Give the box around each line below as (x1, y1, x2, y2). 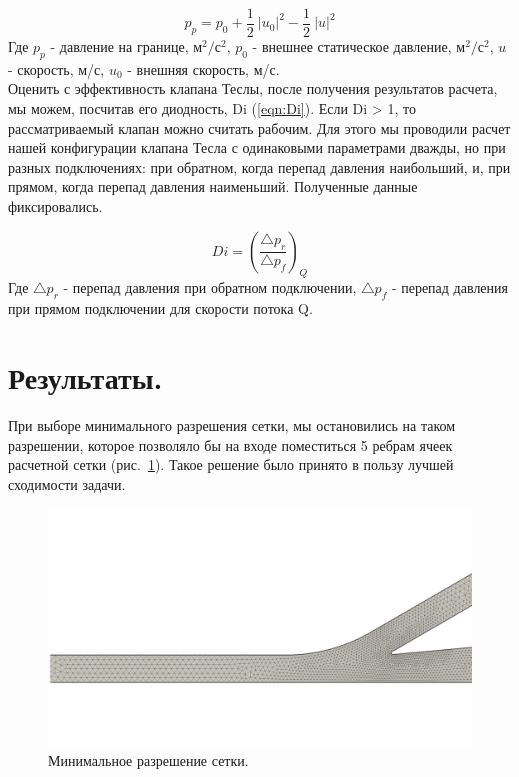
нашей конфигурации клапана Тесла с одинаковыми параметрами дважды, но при (8, 137, 506, 158)
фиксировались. (8, 196, 103, 217)
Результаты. (8, 356, 163, 397)
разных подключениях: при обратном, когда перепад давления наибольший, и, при (8, 156, 511, 177)
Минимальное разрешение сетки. (48, 750, 249, 771)
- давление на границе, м (50, 36, 203, 57)
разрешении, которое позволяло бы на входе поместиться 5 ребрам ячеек (8, 434, 453, 455)
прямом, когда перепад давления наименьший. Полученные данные (8, 176, 418, 197)
